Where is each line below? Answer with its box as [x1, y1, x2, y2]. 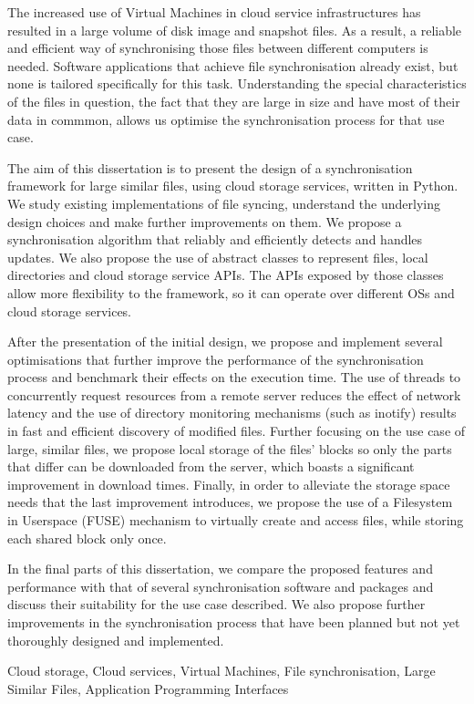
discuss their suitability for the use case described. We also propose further [7, 595, 426, 614]
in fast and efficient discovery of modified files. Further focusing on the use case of [7, 421, 466, 440]
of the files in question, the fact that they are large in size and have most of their [7, 91, 460, 110]
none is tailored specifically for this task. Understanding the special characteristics [7, 74, 467, 93]
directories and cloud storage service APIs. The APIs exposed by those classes [7, 265, 444, 285]
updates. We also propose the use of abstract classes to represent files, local [7, 247, 428, 266]
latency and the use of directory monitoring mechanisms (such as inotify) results [7, 403, 457, 422]
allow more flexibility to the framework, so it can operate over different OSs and [7, 283, 455, 302]
